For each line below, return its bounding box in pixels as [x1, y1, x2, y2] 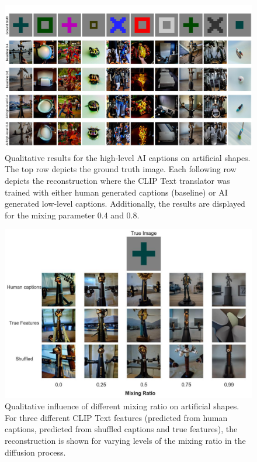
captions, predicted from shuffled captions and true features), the [5, 423, 238, 435]
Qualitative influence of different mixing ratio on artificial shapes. [5, 400, 239, 412]
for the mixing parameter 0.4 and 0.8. [5, 208, 140, 221]
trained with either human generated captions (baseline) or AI [5, 186, 228, 198]
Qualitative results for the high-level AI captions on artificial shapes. [5, 151, 251, 163]
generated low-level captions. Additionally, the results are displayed [5, 197, 245, 210]
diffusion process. [5, 446, 66, 458]
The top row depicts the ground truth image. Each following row [5, 163, 237, 175]
